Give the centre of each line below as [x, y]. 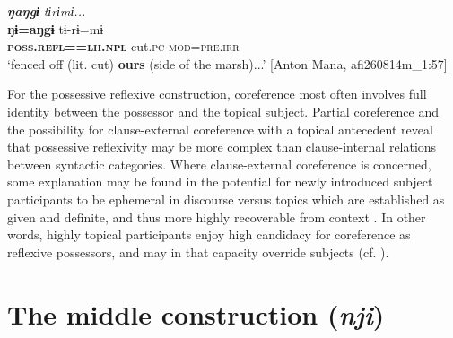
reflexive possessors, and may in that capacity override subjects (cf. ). [198, 251]
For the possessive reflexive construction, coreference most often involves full [217, 94]
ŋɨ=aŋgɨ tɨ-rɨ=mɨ [56, 28]
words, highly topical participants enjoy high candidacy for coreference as [209, 234]
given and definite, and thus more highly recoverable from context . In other [217, 217]
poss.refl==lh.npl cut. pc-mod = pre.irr [123, 46]
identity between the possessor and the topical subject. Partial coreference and [223, 111]
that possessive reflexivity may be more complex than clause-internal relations [222, 147]
